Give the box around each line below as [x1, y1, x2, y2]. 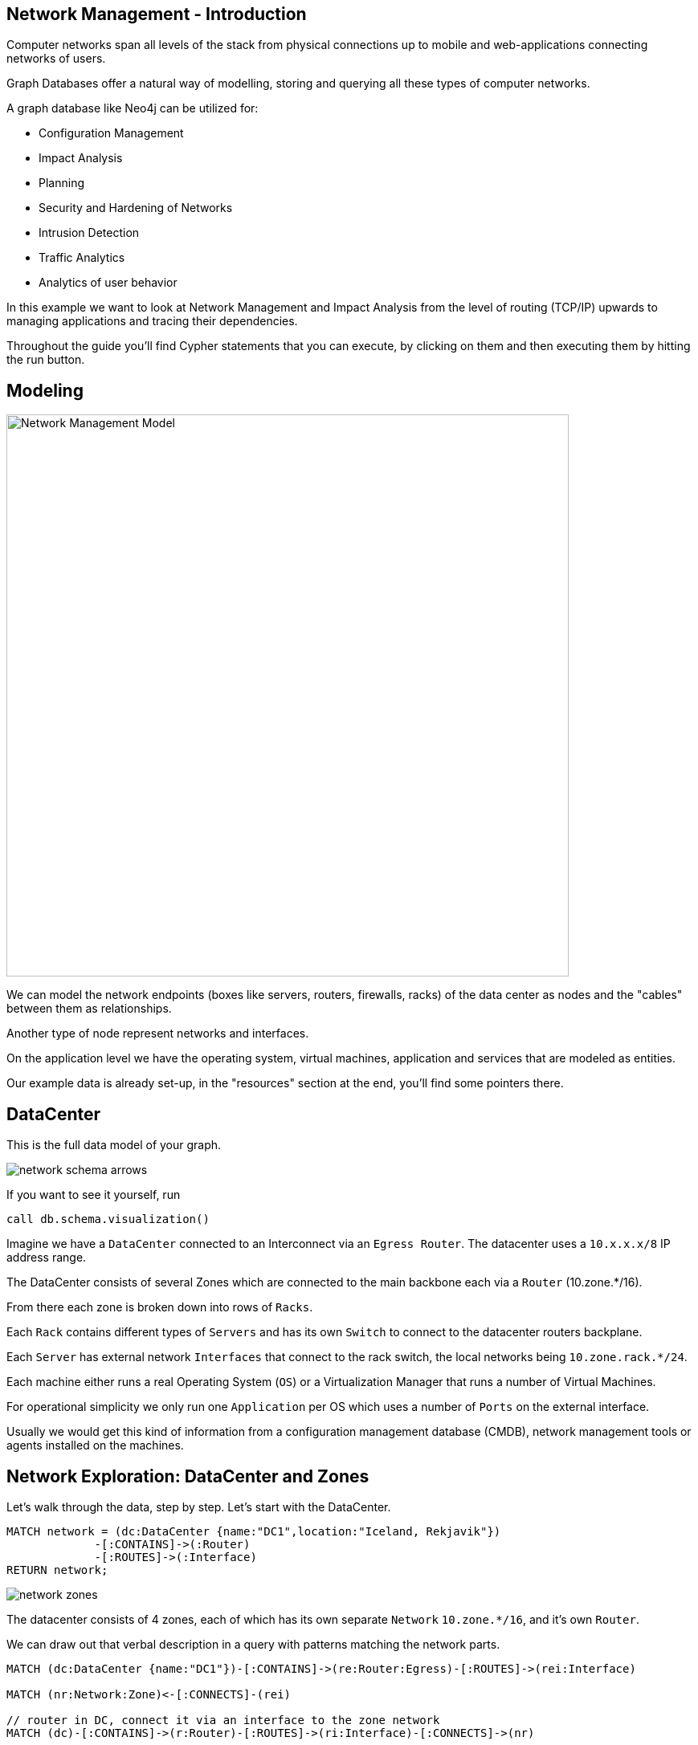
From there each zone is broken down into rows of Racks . [6, 1300, 313, 1315]
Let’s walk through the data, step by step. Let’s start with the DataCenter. [6, 1499, 391, 1514]
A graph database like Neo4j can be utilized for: [6, 101, 259, 116]
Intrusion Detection [39, 226, 140, 240]
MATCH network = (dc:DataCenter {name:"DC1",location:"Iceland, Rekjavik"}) [6, 1524, 501, 1538]
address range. [6, 1250, 87, 1265]
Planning [39, 176, 84, 190]
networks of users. [6, 51, 106, 66]
